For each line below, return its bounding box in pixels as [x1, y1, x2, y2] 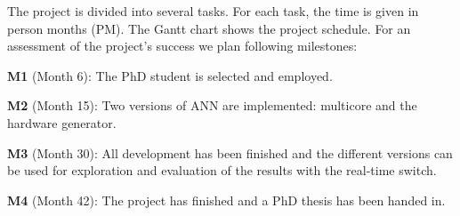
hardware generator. [7, 113, 117, 132]
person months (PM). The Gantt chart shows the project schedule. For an [7, 19, 411, 37]
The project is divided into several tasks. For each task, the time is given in [7, 2, 419, 20]
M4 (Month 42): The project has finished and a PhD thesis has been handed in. [7, 190, 446, 209]
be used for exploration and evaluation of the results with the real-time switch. [7, 161, 437, 180]
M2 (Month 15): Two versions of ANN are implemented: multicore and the [7, 96, 417, 115]
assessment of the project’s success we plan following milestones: [7, 36, 358, 55]
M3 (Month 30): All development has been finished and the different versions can [7, 143, 453, 162]
